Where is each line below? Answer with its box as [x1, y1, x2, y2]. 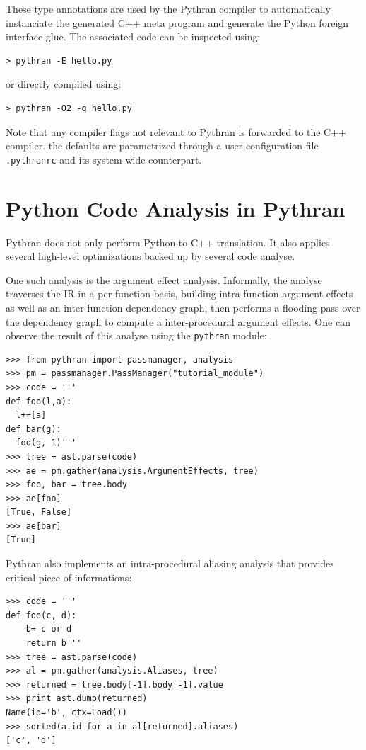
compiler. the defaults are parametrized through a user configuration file [6, 138, 319, 153]
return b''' [25, 638, 82, 649]
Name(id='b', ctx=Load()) [6, 708, 127, 717]
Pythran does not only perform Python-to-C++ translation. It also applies [6, 234, 330, 249]
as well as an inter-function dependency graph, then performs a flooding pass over [6, 300, 360, 314]
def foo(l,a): [6, 396, 72, 407]
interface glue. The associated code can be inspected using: [6, 29, 261, 44]
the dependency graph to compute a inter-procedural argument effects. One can [6, 314, 350, 329]
